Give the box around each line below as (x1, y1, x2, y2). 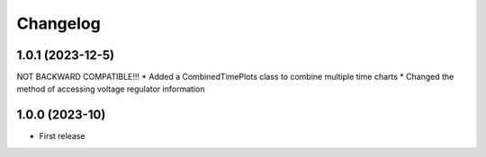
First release (39, 131, 85, 142)
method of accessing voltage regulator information (16, 83, 205, 94)
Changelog (16, 13, 101, 33)
